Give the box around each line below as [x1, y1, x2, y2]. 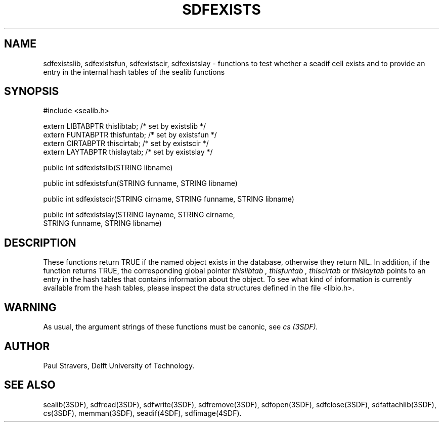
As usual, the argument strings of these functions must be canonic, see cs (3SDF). [43, 322, 318, 332]
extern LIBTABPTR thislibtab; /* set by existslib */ [43, 122, 206, 131]
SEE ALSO [4, 378, 56, 392]
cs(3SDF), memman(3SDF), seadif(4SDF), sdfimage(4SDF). [43, 408, 242, 417]
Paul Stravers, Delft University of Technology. [43, 361, 195, 370]
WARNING [4, 301, 57, 314]
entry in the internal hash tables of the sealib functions [43, 67, 225, 76]
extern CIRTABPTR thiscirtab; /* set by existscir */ [43, 139, 209, 148]
